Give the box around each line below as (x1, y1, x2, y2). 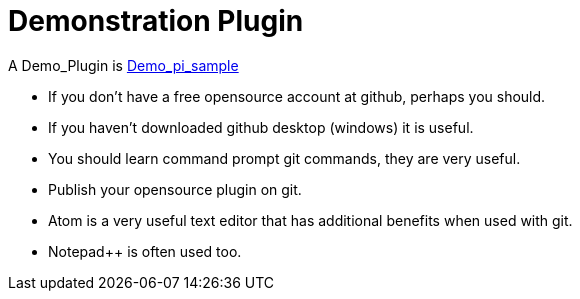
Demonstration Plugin (8, 4, 304, 38)
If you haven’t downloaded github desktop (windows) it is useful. (48, 118, 474, 136)
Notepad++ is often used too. (48, 242, 242, 260)
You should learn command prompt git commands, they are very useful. (48, 149, 521, 167)
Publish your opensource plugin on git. (48, 180, 302, 198)
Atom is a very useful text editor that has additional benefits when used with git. (48, 211, 573, 229)
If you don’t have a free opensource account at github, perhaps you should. (48, 87, 546, 105)
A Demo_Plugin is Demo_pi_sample (8, 56, 239, 74)
